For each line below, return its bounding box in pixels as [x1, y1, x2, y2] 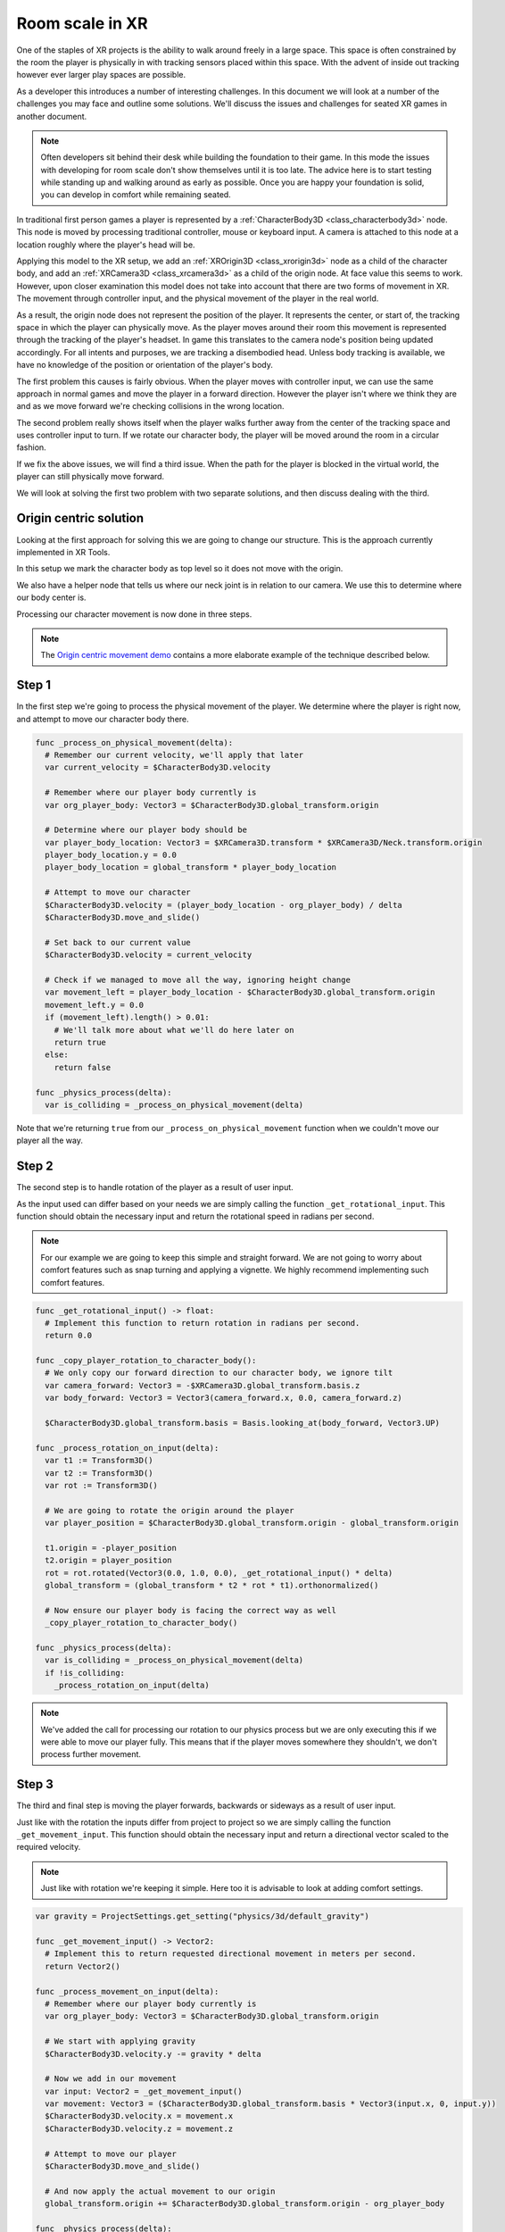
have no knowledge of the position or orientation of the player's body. [16, 360, 274, 371]
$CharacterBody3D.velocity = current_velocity [45, 950, 252, 960]
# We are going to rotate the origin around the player [45, 1505, 294, 1515]
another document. [16, 111, 87, 121]
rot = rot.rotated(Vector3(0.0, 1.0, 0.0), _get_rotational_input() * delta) [45, 1568, 393, 1578]
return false [54, 1062, 112, 1072]
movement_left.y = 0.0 [45, 1000, 145, 1010]
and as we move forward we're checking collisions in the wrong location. [16, 401, 285, 412]
